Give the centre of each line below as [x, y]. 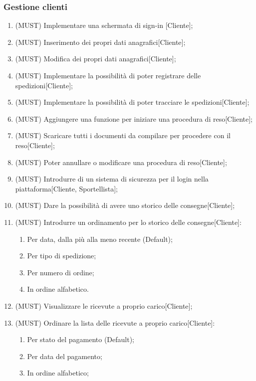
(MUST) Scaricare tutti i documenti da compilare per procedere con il [123, 135]
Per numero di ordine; [61, 272]
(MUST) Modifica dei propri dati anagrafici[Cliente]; [96, 59]
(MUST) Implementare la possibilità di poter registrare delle [108, 75]
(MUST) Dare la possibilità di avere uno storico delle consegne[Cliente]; [125, 205]
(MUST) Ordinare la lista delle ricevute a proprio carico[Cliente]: [115, 322]
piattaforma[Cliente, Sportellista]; [66, 188]
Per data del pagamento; [65, 356]
